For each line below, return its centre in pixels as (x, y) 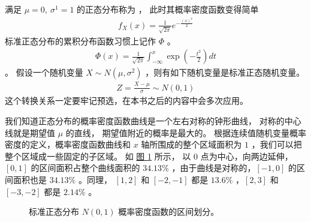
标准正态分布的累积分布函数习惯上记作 (80, 40)
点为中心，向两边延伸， (247, 156)
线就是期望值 (30, 132)
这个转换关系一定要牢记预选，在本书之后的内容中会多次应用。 (126, 100)
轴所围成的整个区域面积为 (191, 144)
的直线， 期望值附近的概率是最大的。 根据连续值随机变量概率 (186, 132)
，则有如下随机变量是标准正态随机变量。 (225, 72)
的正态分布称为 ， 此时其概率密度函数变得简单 (168, 9)
